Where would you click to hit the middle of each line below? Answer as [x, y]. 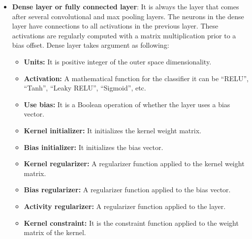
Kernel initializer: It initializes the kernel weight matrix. [112, 130]
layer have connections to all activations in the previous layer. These [115, 26]
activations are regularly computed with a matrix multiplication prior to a [124, 35]
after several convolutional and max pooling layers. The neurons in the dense [128, 16]
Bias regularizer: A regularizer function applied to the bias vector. [127, 190]
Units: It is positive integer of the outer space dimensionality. [118, 61]
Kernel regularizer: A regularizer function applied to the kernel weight [134, 164]
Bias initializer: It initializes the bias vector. [94, 147]
